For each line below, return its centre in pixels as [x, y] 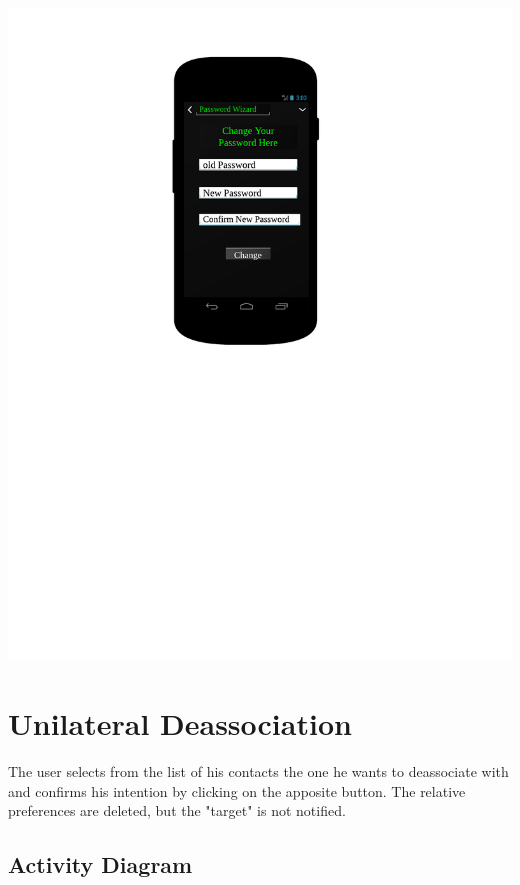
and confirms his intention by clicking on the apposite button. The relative [237, 790]
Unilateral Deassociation [180, 723]
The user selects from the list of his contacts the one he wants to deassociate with [258, 771]
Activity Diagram [100, 864]
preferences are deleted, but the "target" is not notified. [177, 810]
